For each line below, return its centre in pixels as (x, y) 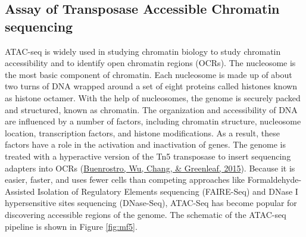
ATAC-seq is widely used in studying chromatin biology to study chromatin (143, 51)
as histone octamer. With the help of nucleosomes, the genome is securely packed (153, 97)
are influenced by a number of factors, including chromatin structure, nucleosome (153, 121)
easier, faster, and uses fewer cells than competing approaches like (125, 180)
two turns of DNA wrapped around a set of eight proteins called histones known (151, 86)
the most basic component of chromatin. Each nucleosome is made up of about (149, 74)
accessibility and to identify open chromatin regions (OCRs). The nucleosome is (150, 63)
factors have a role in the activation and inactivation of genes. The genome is (145, 144)
